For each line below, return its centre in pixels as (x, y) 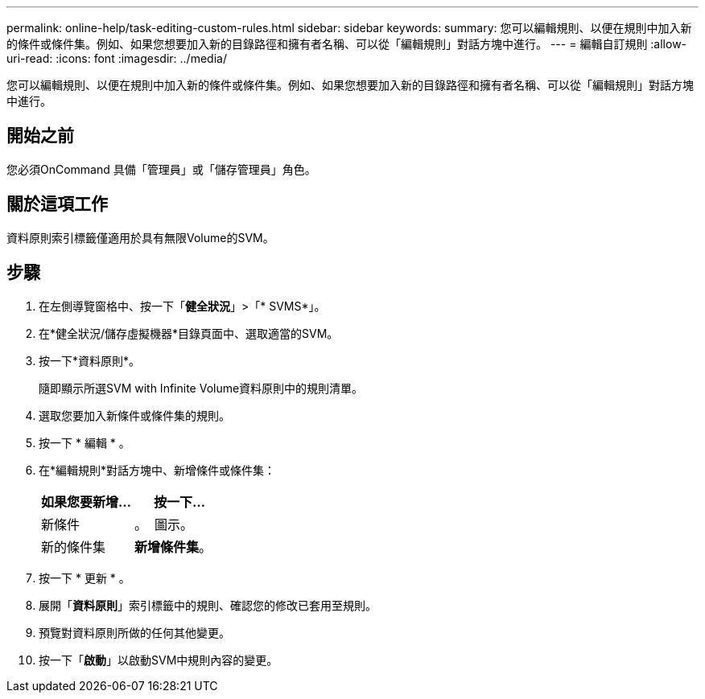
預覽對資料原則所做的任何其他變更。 (134, 632)
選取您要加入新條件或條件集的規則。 (134, 415)
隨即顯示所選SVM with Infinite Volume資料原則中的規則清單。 (201, 388)
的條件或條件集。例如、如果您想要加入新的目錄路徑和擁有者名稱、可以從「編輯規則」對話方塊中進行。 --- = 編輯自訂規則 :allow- (347, 44)
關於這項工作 (57, 204)
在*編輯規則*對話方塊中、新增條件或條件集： (157, 470)
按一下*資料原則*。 (90, 360)
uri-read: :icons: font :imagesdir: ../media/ (117, 58)
